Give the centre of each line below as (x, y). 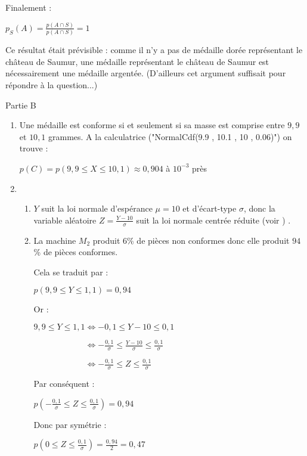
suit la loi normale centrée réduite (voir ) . (213, 220)
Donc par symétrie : (70, 424)
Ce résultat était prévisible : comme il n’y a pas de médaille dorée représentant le (154, 50)
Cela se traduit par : (71, 272)
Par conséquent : (64, 384)
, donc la (259, 208)
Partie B (21, 105)
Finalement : (29, 7)
